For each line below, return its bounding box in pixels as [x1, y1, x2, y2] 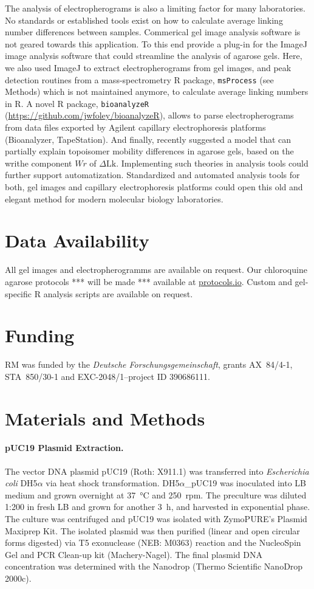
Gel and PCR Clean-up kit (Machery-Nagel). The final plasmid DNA [5, 548, 262, 560]
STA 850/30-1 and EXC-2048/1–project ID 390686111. [5, 370, 210, 382]
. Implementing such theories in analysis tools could [116, 156, 309, 169]
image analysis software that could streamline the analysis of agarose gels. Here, [5, 49, 302, 62]
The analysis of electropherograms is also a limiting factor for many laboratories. [5, 2, 306, 14]
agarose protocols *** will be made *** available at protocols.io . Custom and [5, 275, 292, 288]
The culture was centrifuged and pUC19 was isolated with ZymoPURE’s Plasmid [5, 512, 307, 525]
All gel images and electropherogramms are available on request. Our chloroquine [5, 263, 307, 276]
